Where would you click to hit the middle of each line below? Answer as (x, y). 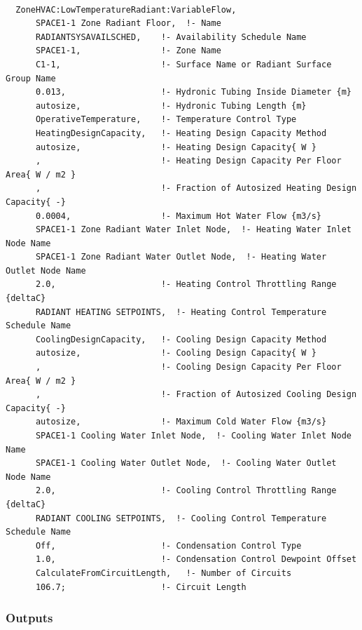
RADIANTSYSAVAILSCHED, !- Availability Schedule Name (171, 37)
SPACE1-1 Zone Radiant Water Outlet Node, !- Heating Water (181, 257)
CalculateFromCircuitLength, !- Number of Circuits (163, 573)
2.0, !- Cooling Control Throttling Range (186, 491)
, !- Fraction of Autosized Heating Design (196, 188)
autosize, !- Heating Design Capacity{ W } (176, 147)
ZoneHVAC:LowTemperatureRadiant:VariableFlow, (126, 9)
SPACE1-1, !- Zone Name (128, 51)
